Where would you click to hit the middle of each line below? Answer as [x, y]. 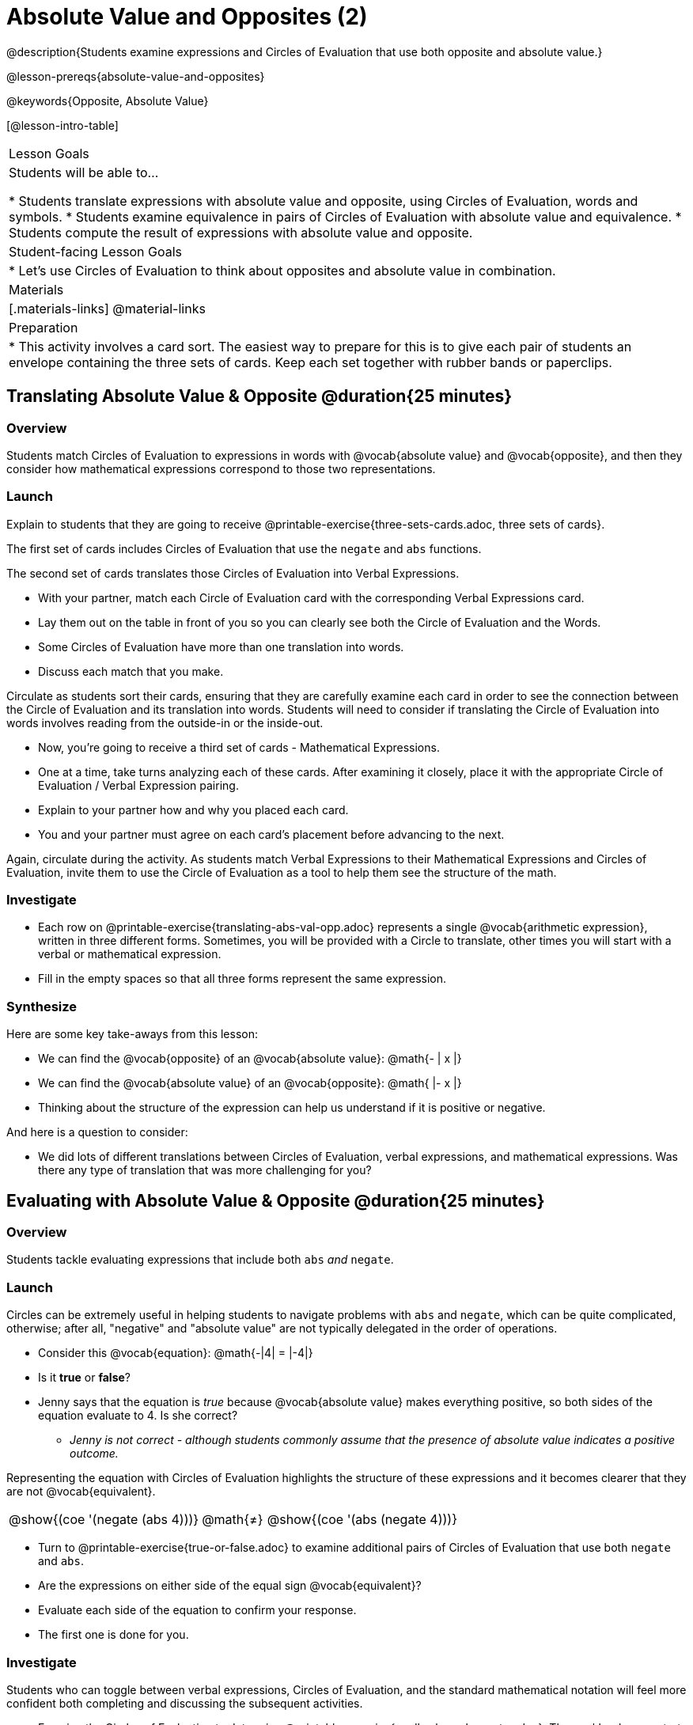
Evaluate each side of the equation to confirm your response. [197, 1610]
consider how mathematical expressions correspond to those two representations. [221, 468]
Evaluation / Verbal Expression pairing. [138, 785]
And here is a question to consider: [97, 1132]
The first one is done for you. [114, 1635]
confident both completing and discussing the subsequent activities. [185, 1703]
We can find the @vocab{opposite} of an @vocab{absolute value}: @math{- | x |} [250, 1059]
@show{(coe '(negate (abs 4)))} [104, 1520]
